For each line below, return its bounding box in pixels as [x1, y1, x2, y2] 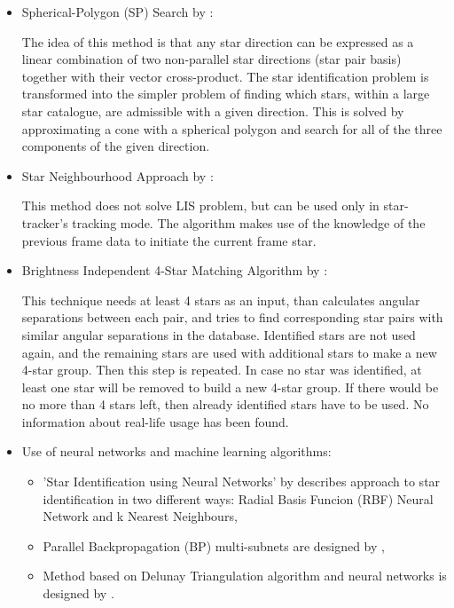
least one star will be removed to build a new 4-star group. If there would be [21, 377, 439, 396]
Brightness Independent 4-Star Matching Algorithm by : [21, 261, 328, 280]
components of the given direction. [21, 137, 210, 155]
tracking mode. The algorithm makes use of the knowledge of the [72, 213, 426, 232]
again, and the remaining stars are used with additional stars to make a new [21, 343, 437, 361]
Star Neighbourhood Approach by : [21, 166, 214, 185]
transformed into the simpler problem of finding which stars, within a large [21, 84, 430, 103]
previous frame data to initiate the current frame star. [21, 231, 317, 249]
